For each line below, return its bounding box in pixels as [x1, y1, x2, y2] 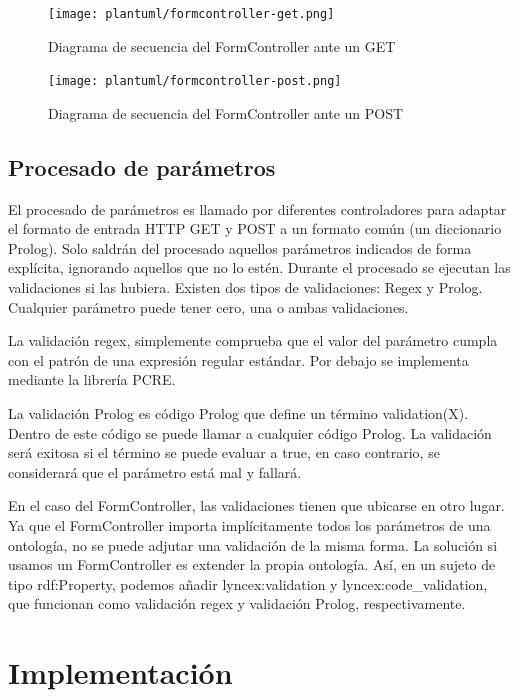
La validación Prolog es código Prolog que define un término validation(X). [8, 403, 469, 424]
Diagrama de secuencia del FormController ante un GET [48, 35, 396, 56]
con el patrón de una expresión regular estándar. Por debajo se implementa [8, 349, 469, 370]
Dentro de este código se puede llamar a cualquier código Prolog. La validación [8, 422, 492, 443]
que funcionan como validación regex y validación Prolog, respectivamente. [8, 593, 466, 614]
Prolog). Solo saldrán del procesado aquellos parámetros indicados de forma [8, 237, 472, 258]
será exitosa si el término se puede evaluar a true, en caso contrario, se [8, 442, 440, 463]
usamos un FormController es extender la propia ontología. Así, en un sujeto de [8, 554, 496, 575]
